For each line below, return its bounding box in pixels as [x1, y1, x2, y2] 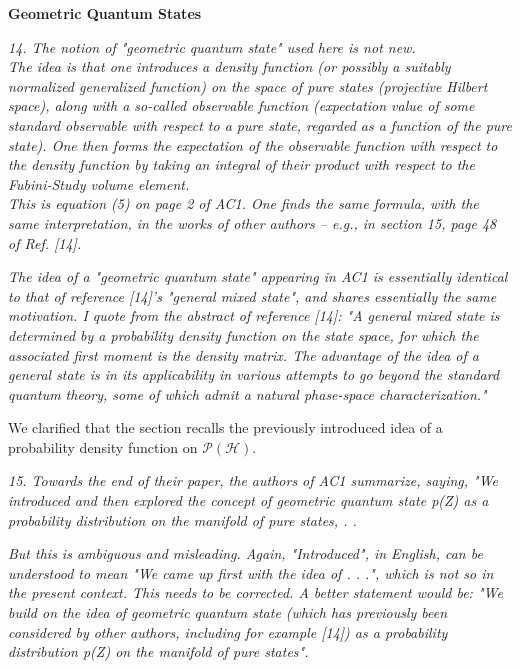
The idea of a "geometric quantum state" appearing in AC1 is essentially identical [8, 266, 508, 287]
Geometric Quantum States [8, 3, 202, 23]
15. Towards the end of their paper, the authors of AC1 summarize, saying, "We [8, 470, 499, 491]
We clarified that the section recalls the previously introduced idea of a [8, 417, 443, 438]
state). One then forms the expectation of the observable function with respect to [8, 134, 498, 155]
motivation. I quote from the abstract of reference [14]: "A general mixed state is [8, 305, 500, 326]
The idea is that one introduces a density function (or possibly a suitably [8, 56, 451, 77]
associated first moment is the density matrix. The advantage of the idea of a [8, 344, 479, 365]
